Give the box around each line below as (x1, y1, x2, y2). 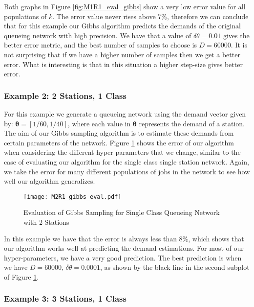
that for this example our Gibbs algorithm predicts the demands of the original (4, 21, 241, 31)
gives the (223, 30, 250, 40)
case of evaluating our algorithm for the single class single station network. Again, (4, 156, 249, 166)
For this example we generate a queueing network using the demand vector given (4, 108, 246, 118)
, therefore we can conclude (167, 11, 249, 21)
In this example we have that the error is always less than (4, 233, 177, 243)
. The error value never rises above (52, 11, 156, 21)
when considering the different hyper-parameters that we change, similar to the (4, 147, 241, 157)
